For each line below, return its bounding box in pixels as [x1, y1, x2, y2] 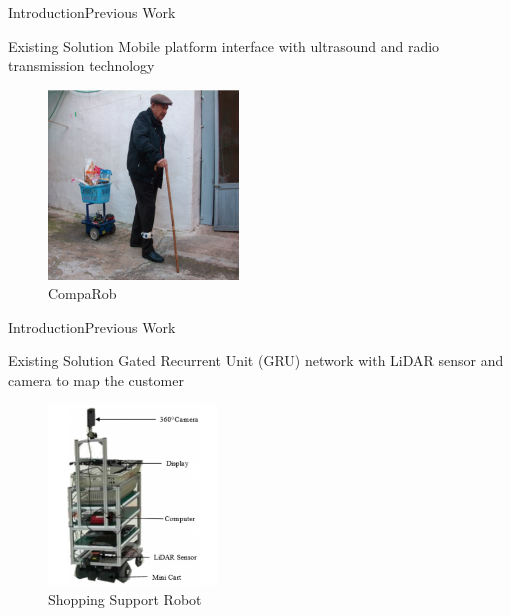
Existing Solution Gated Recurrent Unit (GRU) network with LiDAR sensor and [8, 350, 504, 371]
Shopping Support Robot [48, 588, 202, 609]
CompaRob [48, 283, 117, 304]
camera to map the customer [8, 369, 184, 390]
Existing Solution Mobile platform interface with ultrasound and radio [8, 35, 440, 56]
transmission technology [8, 55, 155, 76]
